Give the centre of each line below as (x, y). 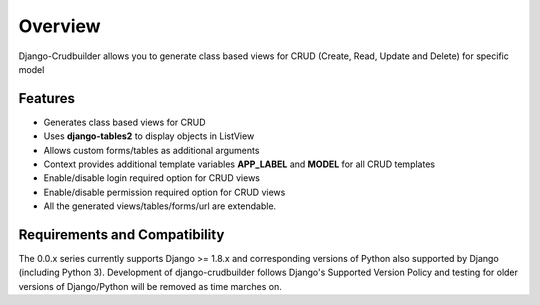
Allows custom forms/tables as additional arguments (151, 150)
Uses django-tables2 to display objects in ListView (149, 136)
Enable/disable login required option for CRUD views (151, 178)
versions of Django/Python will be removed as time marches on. (150, 286)
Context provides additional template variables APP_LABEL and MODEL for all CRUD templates (239, 164)
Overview (59, 26)
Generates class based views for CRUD (124, 122)
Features (46, 98)
